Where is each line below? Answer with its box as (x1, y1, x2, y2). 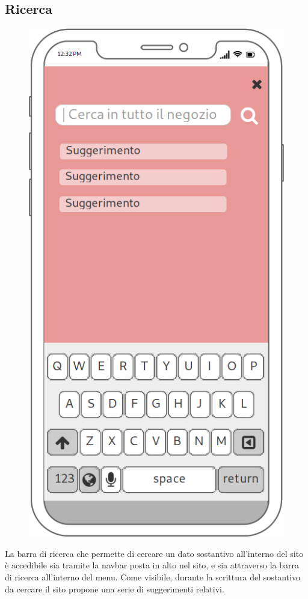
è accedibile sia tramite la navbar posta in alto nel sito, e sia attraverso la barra (5, 559, 300, 571)
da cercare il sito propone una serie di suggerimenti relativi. (5, 582, 224, 595)
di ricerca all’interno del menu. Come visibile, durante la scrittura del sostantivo (5, 571, 300, 583)
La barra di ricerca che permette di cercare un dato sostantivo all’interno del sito (5, 547, 304, 559)
